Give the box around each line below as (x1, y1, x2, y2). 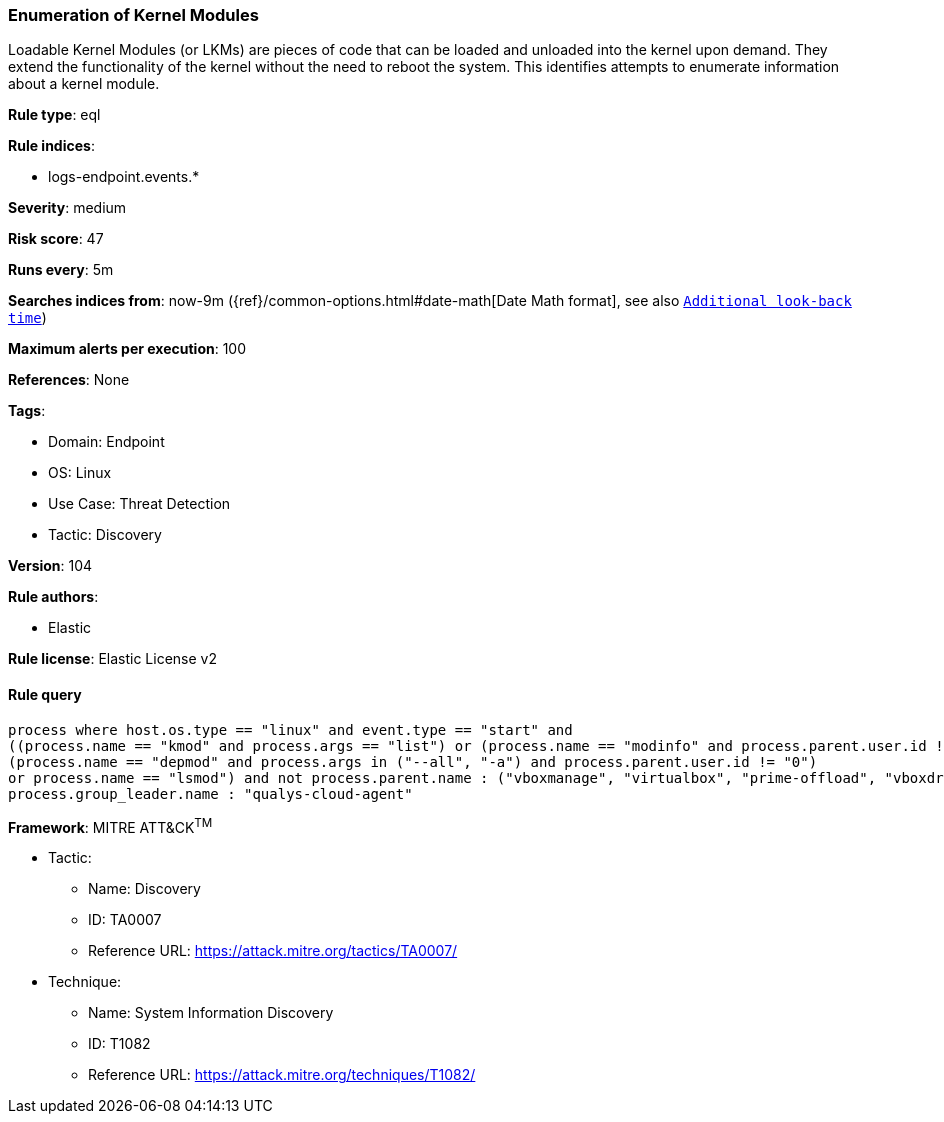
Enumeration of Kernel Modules (8, 5, 259, 25)
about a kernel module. (8, 75, 160, 93)
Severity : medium (8, 199, 127, 217)
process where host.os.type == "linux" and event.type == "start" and (8, 721, 573, 738)
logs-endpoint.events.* (48, 168, 200, 186)
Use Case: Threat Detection (48, 495, 231, 513)
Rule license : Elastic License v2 (8, 650, 217, 668)
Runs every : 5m (8, 261, 114, 279)
